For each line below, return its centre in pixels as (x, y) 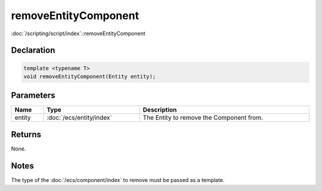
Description (160, 110)
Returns (26, 134)
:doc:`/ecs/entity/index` (80, 118)
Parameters (33, 95)
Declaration (33, 50)
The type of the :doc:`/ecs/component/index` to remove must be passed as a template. (118, 180)
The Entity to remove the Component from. (203, 118)
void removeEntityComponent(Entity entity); (90, 76)
